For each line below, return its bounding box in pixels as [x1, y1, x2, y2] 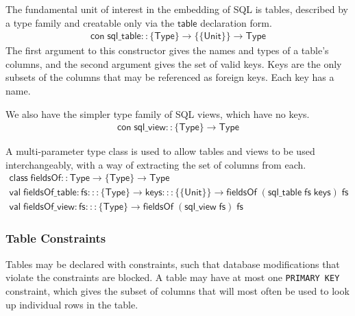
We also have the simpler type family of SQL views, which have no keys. [5, 106, 310, 121]
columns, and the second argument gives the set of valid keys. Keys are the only [5, 56, 342, 71]
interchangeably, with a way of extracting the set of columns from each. [5, 157, 306, 171]
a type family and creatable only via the [5, 15, 175, 29]
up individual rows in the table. [5, 297, 138, 311]
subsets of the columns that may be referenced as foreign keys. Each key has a [5, 70, 334, 84]
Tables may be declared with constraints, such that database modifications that [5, 256, 340, 271]
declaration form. [200, 15, 272, 29]
